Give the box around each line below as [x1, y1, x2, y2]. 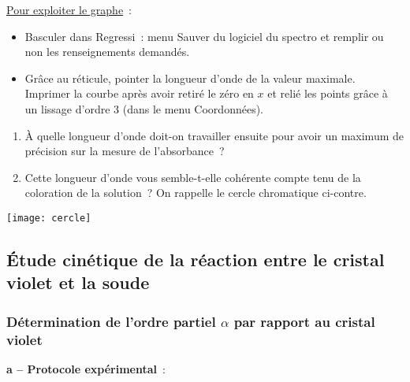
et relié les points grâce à [267, 85, 388, 102]
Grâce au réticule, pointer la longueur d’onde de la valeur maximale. [24, 69, 356, 86]
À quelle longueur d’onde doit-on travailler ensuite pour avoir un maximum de [24, 127, 404, 143]
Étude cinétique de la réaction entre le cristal [6, 247, 385, 271]
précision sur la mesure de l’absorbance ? [24, 143, 225, 159]
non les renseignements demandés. [24, 43, 190, 60]
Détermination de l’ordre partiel [6, 311, 216, 331]
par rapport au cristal [233, 311, 375, 331]
